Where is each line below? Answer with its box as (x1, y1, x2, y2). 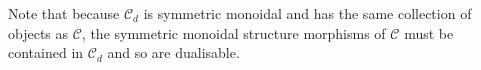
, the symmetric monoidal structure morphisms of (81, 22, 386, 43)
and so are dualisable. (107, 42, 240, 63)
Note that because (8, 3, 120, 23)
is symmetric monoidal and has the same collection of (143, 3, 472, 23)
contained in (8, 42, 84, 63)
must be (404, 22, 454, 43)
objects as (8, 22, 69, 43)
